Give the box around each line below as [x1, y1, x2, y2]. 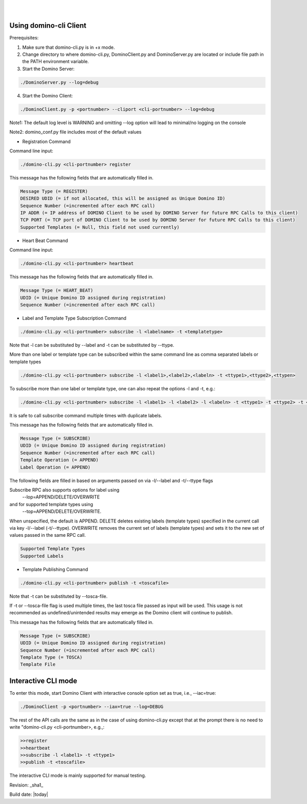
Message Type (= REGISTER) [20, 188, 88, 194]
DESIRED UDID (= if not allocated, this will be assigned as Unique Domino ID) [20, 195, 226, 202]
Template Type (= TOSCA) [20, 654, 83, 660]
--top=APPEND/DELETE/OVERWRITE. [22, 508, 102, 515]
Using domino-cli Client [9, 21, 86, 30]
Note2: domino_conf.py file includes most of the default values [9, 129, 142, 135]
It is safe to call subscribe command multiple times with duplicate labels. [9, 412, 162, 418]
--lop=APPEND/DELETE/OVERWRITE [22, 494, 100, 500]
